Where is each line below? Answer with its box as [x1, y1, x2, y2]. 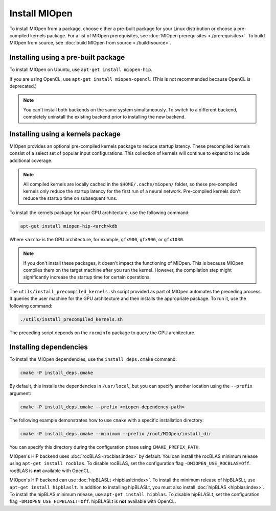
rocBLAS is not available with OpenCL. [9, 468, 91, 474]
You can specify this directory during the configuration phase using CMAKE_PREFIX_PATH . [9, 444, 200, 450]
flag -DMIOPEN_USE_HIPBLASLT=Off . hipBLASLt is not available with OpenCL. [9, 498, 176, 504]
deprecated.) [9, 83, 37, 89]
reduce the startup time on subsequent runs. [23, 195, 118, 201]
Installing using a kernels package [9, 130, 121, 138]
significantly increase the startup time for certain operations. [23, 274, 151, 281]
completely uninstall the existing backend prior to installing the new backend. [23, 114, 186, 120]
